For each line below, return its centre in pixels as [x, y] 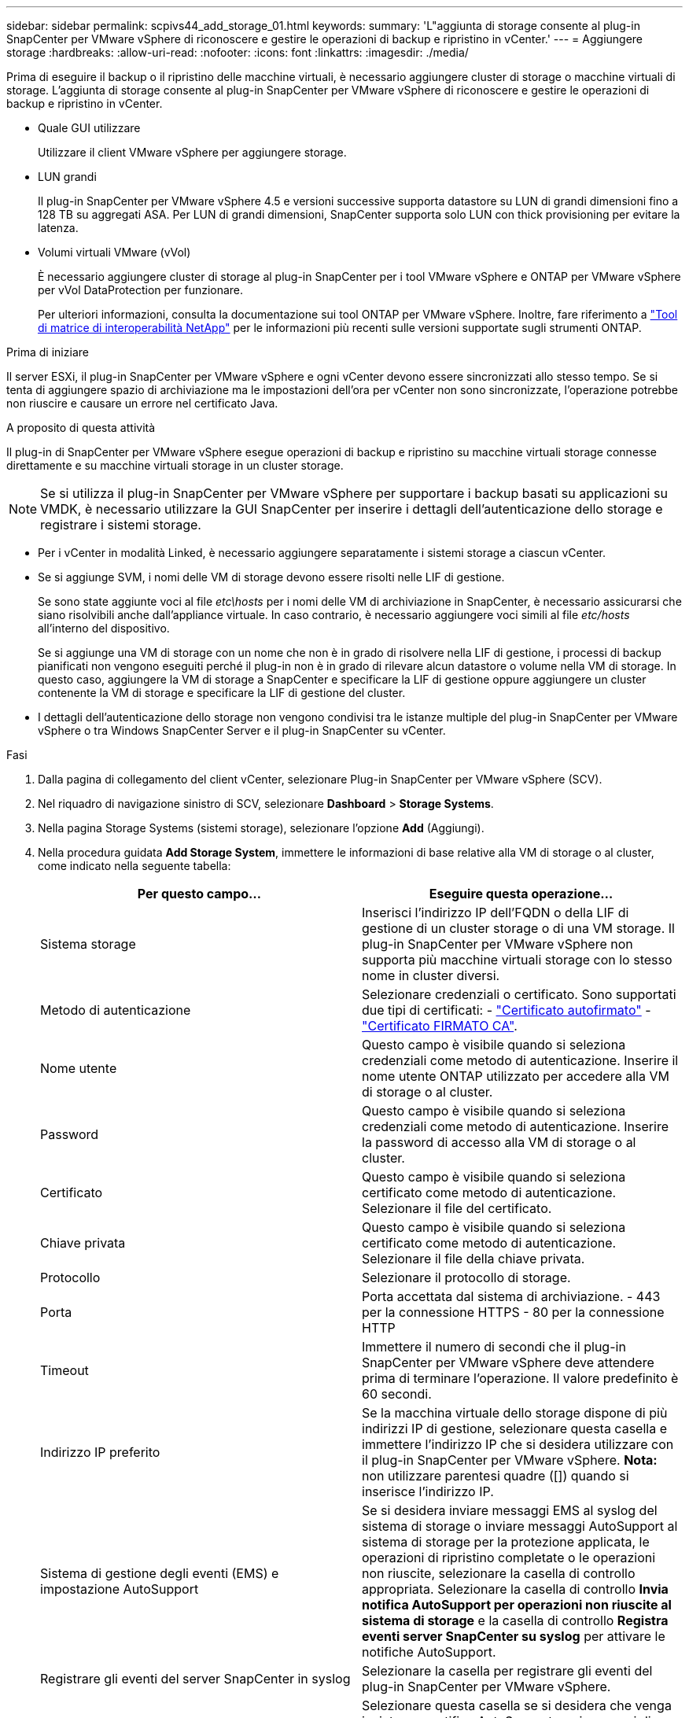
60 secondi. [397, 1394]
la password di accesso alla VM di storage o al [499, 1142]
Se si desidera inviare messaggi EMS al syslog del [510, 1510]
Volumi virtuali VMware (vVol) [114, 252]
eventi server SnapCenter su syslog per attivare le [514, 1636]
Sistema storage [88, 944]
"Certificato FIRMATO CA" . [440, 1026]
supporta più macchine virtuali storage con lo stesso [517, 960]
